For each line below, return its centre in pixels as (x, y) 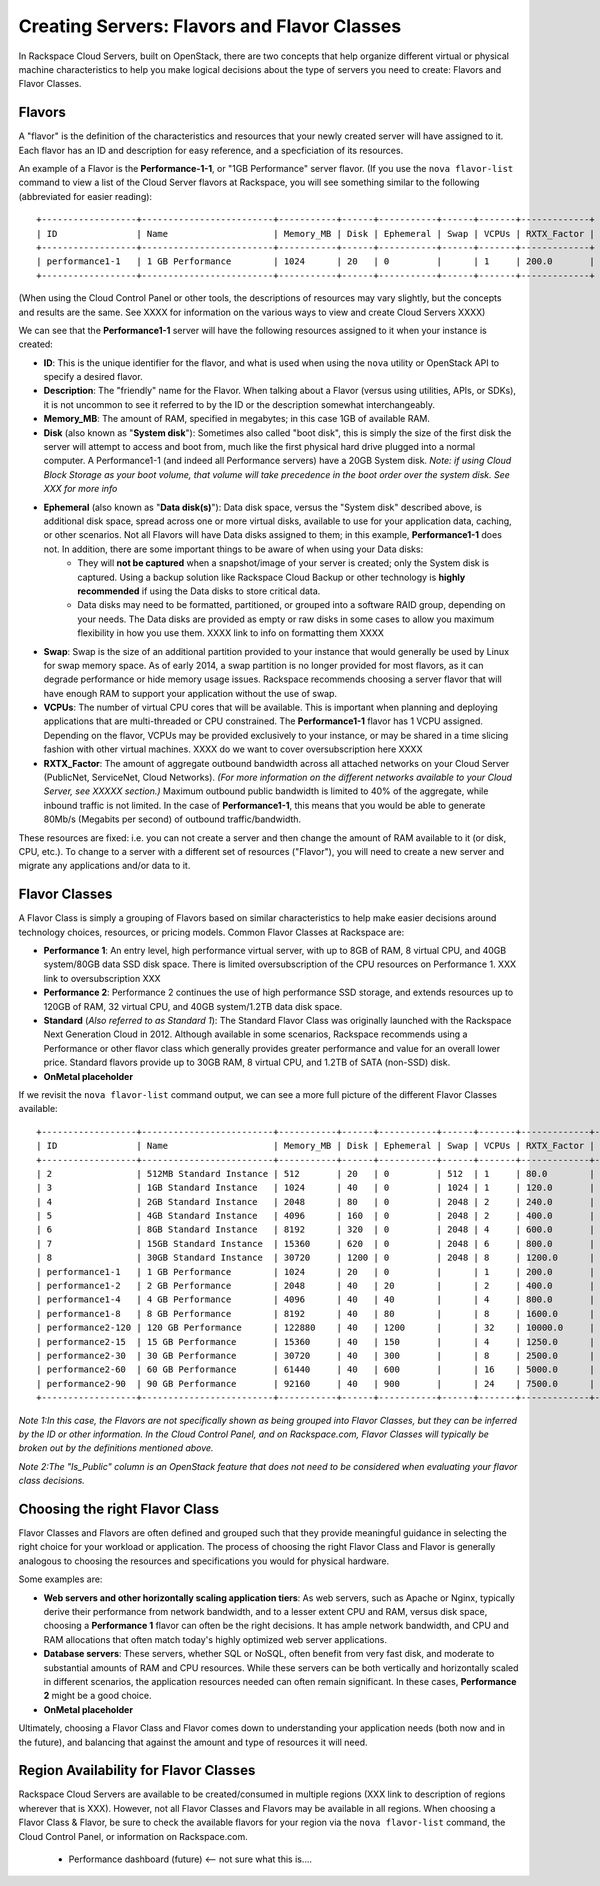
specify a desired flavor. (93, 377)
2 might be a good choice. (97, 1696)
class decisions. (51, 1481)
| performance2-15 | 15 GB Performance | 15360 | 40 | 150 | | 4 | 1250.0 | (315, 1341)
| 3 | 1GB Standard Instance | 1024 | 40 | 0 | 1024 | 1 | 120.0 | (315, 1188)
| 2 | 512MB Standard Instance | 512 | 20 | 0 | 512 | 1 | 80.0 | (315, 1173)
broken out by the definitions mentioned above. (116, 1448)
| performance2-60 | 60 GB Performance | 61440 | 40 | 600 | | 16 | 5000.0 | (315, 1369)
